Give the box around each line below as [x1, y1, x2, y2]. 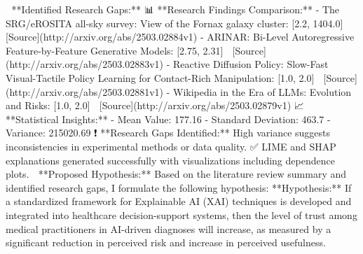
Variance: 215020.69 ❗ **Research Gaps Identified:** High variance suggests [6, 125, 331, 140]
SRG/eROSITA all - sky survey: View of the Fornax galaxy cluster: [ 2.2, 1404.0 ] [6, 15, 343, 30]
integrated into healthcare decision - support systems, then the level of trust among [6, 207, 357, 222]
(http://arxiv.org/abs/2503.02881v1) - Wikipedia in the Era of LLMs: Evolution [6, 84, 352, 99]
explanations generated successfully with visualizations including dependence [6, 153, 335, 167]
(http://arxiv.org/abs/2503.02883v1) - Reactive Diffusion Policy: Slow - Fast [6, 57, 329, 71]
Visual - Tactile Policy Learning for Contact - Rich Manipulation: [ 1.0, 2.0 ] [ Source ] [6, 70, 357, 85]
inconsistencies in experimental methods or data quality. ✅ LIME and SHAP [6, 139, 336, 153]
